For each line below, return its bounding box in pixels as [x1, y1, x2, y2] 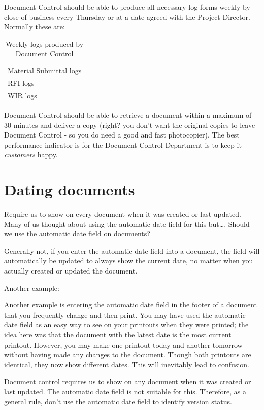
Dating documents [4, 179, 135, 200]
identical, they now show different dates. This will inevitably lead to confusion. [4, 359, 249, 369]
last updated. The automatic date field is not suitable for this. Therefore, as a [4, 386, 246, 396]
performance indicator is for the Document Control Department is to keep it [4, 139, 242, 150]
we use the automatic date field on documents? [4, 228, 150, 239]
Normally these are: [4, 21, 65, 32]
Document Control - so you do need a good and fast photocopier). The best [4, 129, 240, 140]
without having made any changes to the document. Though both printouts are [4, 349, 251, 360]
